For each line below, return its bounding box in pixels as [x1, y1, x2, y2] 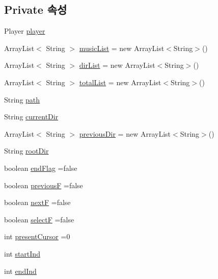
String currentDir [4, 111, 59, 122]
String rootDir [4, 145, 49, 156]
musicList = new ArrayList [79, 42, 165, 53]
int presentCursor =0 [4, 231, 70, 242]
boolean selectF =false [4, 214, 74, 224]
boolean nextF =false [4, 197, 71, 208]
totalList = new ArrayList [79, 77, 161, 87]
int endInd [4, 265, 37, 276]
